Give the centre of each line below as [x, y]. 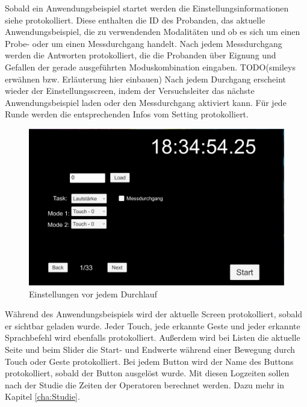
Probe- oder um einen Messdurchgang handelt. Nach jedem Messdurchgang [144, 43]
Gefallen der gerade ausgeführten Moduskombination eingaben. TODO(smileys [150, 67]
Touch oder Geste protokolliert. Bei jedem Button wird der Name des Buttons [149, 361]
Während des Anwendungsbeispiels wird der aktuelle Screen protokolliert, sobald [154, 314]
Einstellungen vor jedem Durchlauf [93, 294]
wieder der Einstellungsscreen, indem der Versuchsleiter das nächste [130, 91]
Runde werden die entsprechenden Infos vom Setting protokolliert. [127, 114]
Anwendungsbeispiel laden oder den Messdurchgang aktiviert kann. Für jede [146, 102]
